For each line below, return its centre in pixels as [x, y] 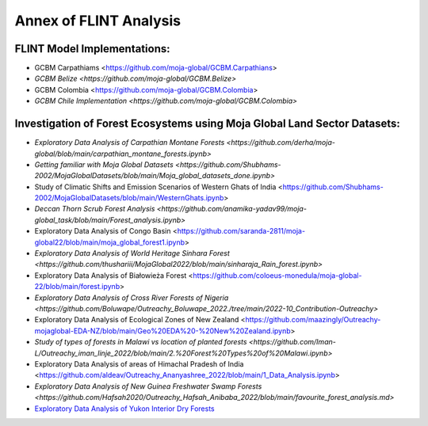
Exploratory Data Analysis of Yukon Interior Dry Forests [124, 409]
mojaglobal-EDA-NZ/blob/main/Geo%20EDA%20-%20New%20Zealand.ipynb [162, 331]
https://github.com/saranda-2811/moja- [241, 231]
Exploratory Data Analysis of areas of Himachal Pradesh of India [139, 363]
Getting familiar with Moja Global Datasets [104, 164]
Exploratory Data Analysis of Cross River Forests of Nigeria [132, 298]
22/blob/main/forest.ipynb [77, 287]
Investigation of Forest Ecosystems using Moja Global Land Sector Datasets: [207, 124]
